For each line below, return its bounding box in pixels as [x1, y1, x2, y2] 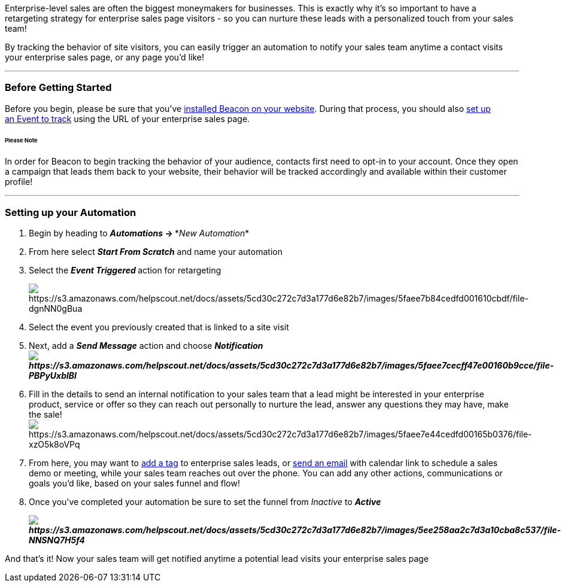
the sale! [29, 409, 62, 420]
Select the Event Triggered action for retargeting [29, 265, 221, 276]
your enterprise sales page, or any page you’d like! [5, 52, 204, 62]
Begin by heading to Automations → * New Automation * [29, 228, 250, 239]
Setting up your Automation [5, 206, 136, 218]
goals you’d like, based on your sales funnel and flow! [29, 478, 240, 489]
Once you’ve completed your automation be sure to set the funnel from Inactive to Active [29, 497, 381, 507]
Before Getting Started [5, 81, 112, 94]
